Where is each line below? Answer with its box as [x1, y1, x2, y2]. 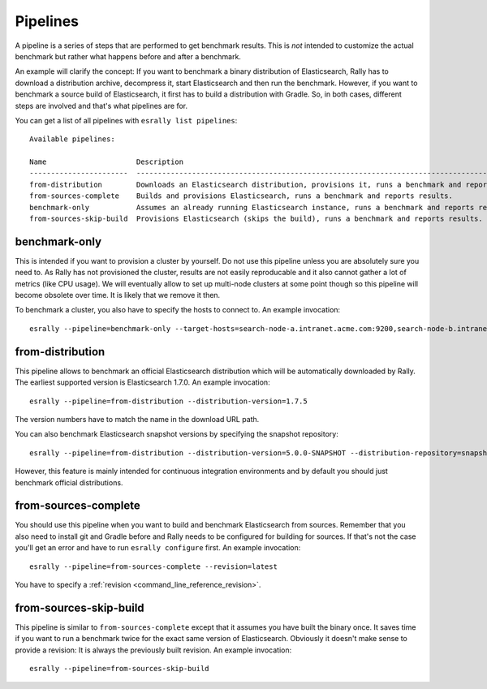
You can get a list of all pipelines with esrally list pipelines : [15, 115, 238, 125]
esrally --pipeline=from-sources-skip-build [29, 664, 210, 674]
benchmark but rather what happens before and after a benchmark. [15, 51, 241, 61]
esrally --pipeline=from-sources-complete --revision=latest [29, 562, 278, 571]
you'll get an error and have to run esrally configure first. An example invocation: [15, 543, 301, 553]
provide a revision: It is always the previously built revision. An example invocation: [15, 645, 292, 655]
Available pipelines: [29, 135, 115, 144]
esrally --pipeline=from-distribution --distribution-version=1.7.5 [29, 396, 308, 406]
